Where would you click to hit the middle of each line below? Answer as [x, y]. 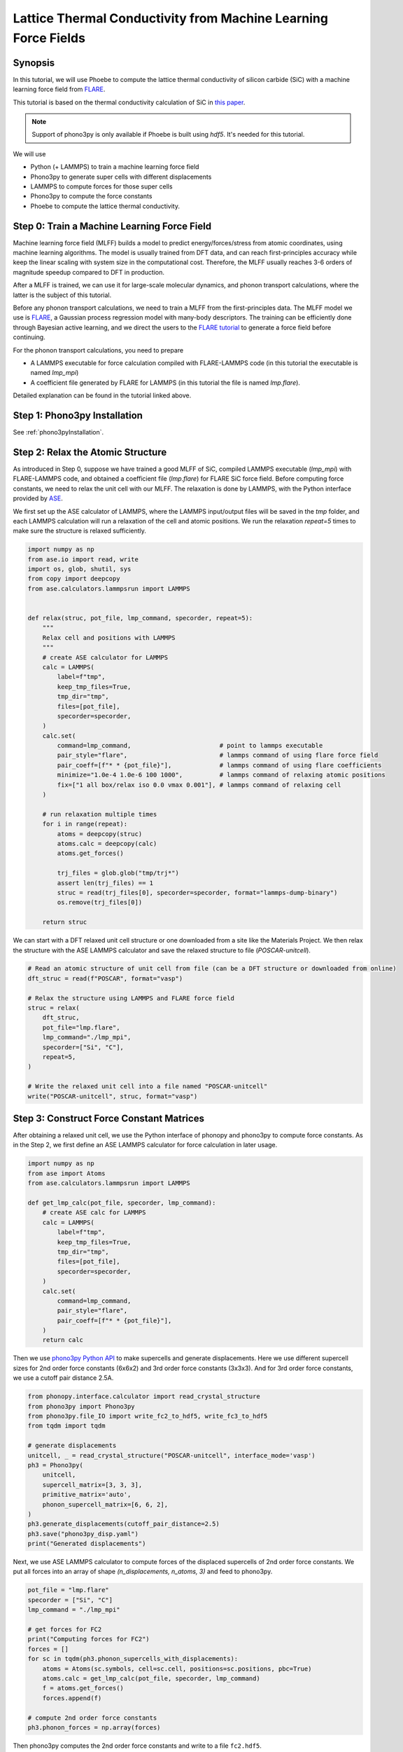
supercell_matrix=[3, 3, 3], [92, 1485]
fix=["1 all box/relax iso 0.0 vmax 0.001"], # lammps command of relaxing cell [199, 785]
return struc [65, 922]
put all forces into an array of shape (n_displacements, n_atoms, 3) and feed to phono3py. [143, 1572]
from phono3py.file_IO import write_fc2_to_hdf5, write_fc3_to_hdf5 [148, 1416]
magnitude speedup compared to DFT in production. [89, 272]
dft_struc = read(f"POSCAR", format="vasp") [105, 978]
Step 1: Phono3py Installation [78, 415]
